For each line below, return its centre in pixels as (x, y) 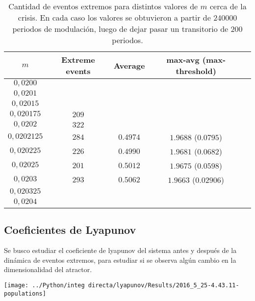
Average (129, 65)
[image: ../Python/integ (44, 285)
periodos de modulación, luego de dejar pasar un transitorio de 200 (127, 29)
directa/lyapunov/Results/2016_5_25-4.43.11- (164, 285)
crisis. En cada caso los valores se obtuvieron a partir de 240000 (127, 17)
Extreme (78, 60)
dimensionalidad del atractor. (48, 269)
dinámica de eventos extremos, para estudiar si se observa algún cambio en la (120, 260)
